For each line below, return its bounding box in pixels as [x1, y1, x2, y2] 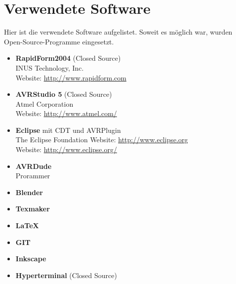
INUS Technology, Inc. [15, 62, 84, 73]
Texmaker [15, 203, 50, 214]
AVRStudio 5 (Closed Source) [15, 89, 112, 99]
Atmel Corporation [15, 98, 74, 109]
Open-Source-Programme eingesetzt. [4, 36, 114, 46]
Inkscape [15, 253, 46, 264]
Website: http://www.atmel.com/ [15, 108, 117, 119]
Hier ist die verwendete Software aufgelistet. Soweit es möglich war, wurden [4, 27, 233, 37]
